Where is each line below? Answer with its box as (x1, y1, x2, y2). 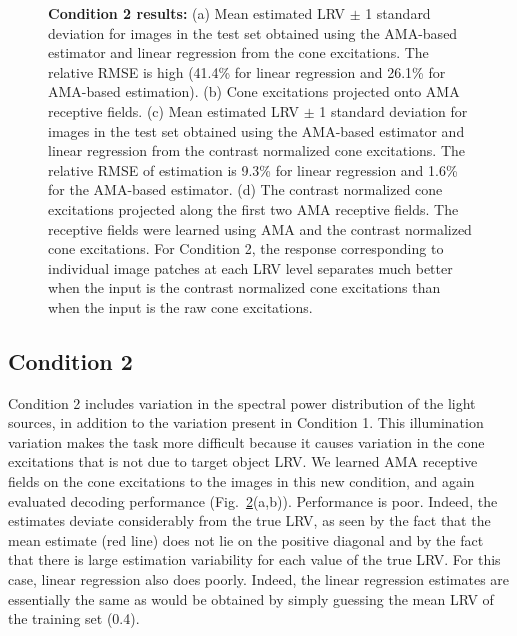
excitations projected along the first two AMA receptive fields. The (48, 198, 459, 219)
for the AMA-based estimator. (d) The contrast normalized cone (48, 179, 443, 200)
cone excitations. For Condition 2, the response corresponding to (48, 238, 444, 259)
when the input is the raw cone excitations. (48, 296, 313, 317)
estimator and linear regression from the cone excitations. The (48, 42, 429, 63)
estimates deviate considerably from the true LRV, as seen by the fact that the (8, 510, 491, 531)
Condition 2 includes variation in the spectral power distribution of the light (8, 392, 476, 413)
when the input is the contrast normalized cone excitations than (48, 277, 441, 298)
